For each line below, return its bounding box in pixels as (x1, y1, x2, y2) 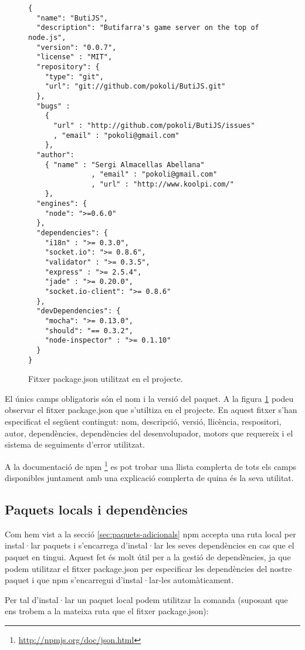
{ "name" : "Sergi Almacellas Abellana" (45, 160, 205, 169)
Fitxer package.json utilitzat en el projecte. (28, 373, 183, 385)
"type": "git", (45, 72, 104, 81)
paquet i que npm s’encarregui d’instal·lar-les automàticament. (5, 574, 234, 586)
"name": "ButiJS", (36, 13, 109, 22)
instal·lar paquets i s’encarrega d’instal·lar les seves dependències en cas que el (5, 539, 294, 551)
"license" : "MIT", (36, 53, 113, 62)
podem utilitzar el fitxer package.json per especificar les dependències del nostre (5, 562, 292, 574)
